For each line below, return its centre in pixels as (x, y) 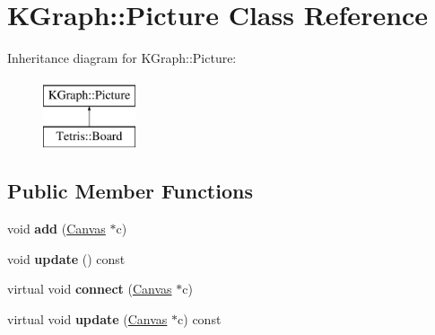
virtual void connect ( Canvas (90, 289)
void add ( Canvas (57, 229)
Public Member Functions (130, 191)
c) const (200, 318)
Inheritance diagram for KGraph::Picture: (122, 58)
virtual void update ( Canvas (87, 318)
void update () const (66, 258)
